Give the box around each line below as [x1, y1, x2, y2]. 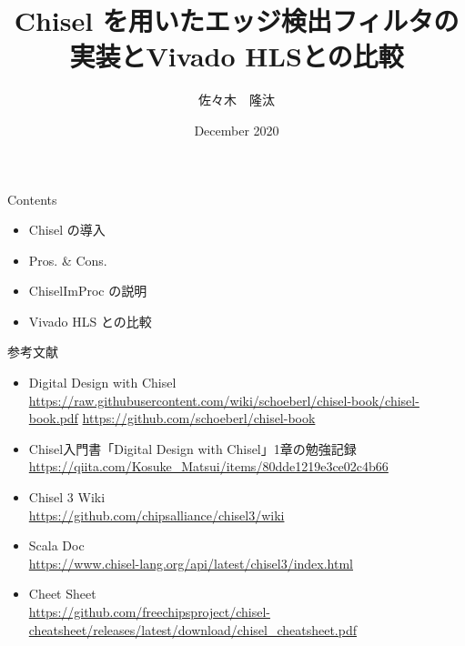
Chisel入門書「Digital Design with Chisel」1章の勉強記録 [28, 439, 357, 458]
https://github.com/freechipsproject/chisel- [28, 602, 270, 621]
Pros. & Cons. [28, 250, 107, 269]
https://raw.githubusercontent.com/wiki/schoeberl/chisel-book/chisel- [28, 390, 420, 409]
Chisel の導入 [28, 220, 106, 239]
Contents [7, 189, 57, 208]
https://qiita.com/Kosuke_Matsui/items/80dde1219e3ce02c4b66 [28, 457, 389, 476]
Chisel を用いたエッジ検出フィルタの [14, 2, 460, 39]
